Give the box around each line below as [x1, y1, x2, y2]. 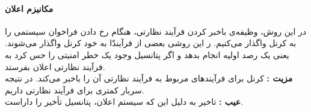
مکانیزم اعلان [5, 2, 54, 14]
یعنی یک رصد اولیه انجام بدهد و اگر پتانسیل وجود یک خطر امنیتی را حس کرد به [5, 48, 289, 60]
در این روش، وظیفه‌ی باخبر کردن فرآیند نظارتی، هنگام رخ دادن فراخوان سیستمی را [5, 25, 306, 37]
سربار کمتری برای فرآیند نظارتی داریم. [5, 83, 144, 96]
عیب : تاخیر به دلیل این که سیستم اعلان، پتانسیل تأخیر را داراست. [5, 95, 244, 108]
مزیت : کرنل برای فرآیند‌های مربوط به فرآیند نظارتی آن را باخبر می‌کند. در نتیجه [5, 72, 293, 84]
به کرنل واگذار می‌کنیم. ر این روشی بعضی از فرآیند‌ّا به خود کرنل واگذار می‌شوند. [5, 37, 297, 49]
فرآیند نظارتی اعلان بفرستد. [5, 60, 105, 72]
